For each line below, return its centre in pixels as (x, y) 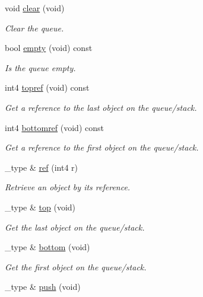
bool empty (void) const (49, 48)
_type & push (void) (43, 287)
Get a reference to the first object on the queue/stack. (102, 147)
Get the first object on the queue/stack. (76, 266)
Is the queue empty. (40, 67)
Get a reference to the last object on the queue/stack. (101, 107)
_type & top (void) (40, 207)
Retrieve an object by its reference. (68, 187)
